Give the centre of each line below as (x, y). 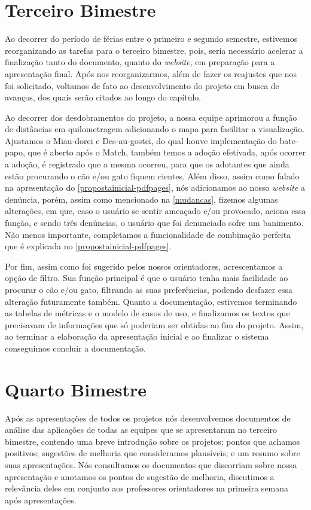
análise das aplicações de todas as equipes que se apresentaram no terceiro (141, 430)
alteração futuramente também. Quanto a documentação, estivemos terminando (151, 301)
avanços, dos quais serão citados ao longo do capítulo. (103, 97)
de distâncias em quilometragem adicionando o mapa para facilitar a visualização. (155, 129)
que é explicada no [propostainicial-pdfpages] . (88, 246)
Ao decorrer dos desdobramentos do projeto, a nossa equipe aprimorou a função (151, 117)
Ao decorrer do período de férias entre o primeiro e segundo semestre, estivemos (151, 39)
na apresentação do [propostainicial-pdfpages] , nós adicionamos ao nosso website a (155, 187)
